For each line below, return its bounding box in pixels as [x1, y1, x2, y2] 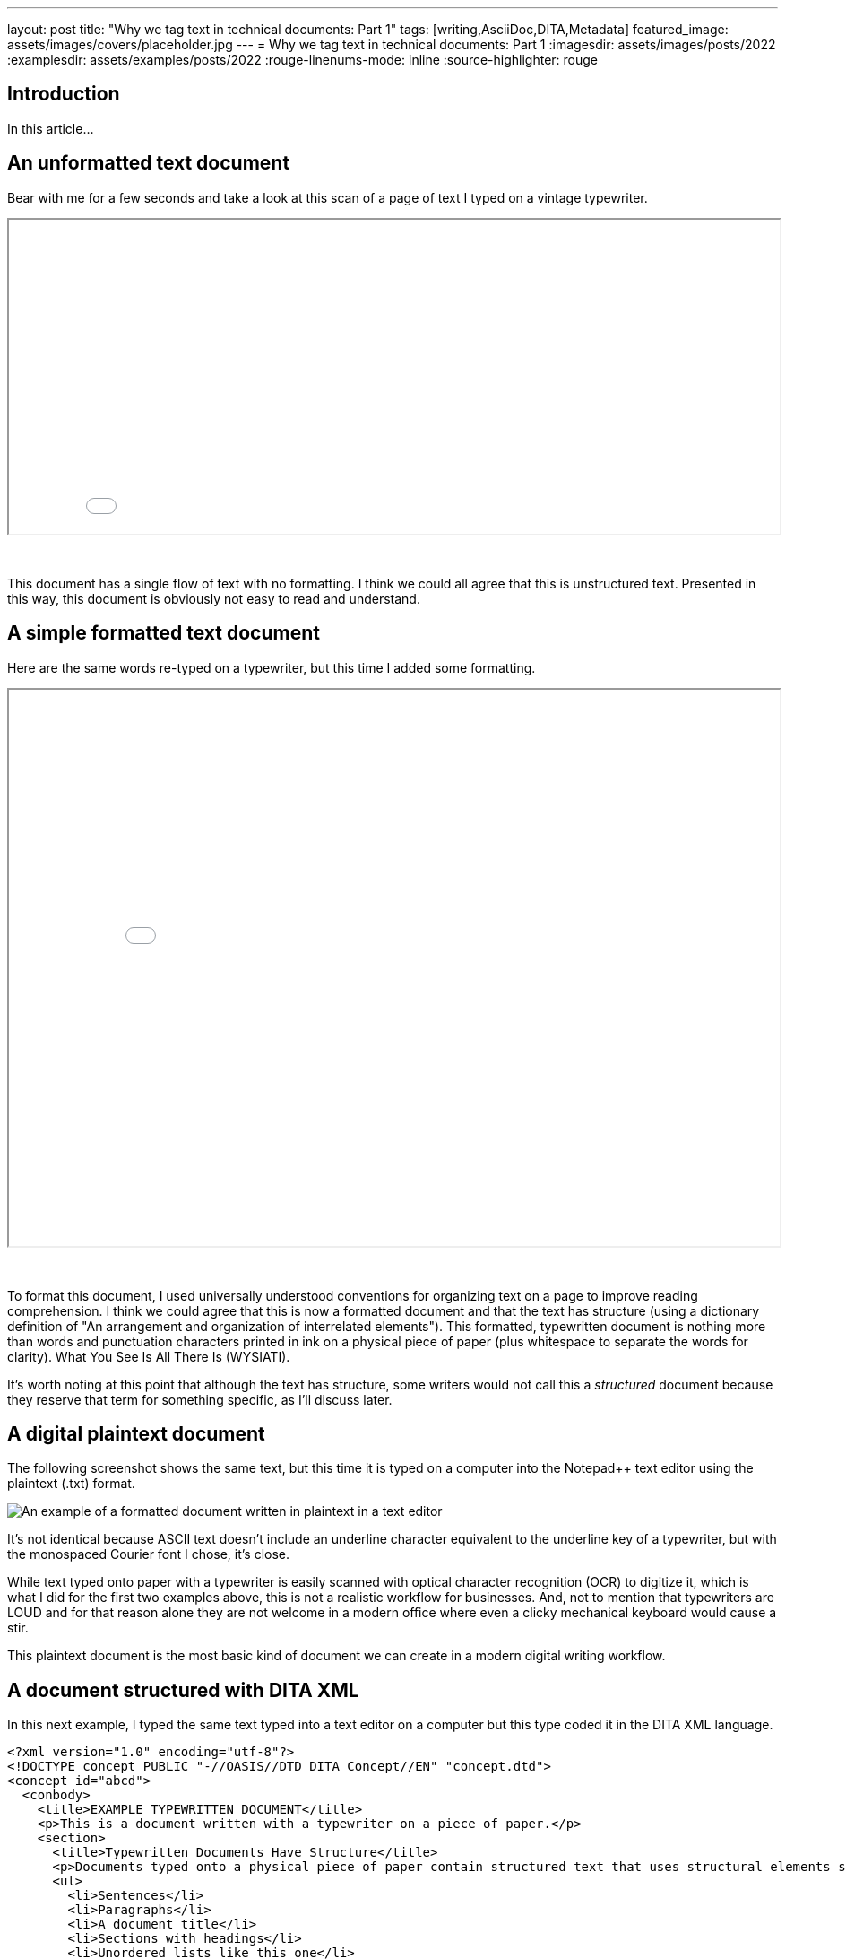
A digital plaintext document [7, 1422, 265, 1445]
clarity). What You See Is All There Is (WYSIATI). [7, 1348, 290, 1364]
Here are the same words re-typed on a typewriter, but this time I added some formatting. [7, 659, 536, 675]
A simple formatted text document [7, 622, 320, 645]
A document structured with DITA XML [7, 1678, 359, 1702]
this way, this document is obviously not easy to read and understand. [7, 590, 420, 606]
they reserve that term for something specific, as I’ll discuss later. [7, 1391, 393, 1407]
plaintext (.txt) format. [7, 1476, 135, 1492]
